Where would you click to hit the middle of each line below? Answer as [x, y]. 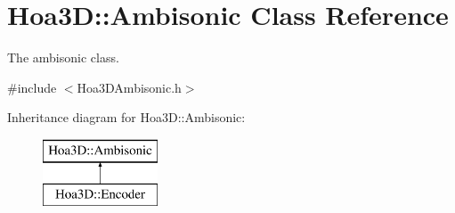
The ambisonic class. [63, 57]
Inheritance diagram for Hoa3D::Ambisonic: [126, 117]
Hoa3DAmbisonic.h [129, 87]
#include [32, 87]
